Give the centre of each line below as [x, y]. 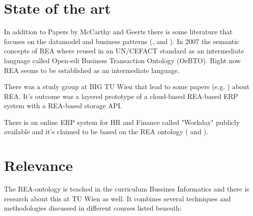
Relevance [38, 165]
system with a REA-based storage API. [63, 106]
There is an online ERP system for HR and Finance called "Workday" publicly [122, 122]
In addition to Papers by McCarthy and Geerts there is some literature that [118, 32]
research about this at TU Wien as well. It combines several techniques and [117, 198]
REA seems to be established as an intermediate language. [92, 70]
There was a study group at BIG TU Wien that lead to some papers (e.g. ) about [127, 86]
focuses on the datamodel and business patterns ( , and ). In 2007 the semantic [122, 41]
